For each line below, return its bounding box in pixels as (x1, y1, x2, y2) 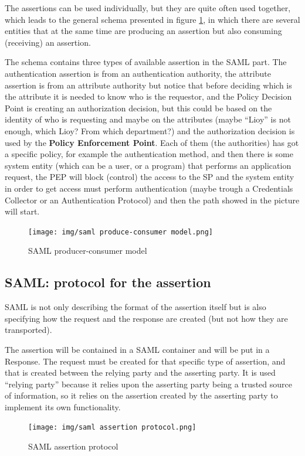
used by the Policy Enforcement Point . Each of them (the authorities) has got (5, 136, 299, 148)
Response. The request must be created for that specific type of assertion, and (5, 355, 286, 367)
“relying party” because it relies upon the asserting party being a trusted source (5, 377, 292, 390)
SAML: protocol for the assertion (5, 273, 211, 291)
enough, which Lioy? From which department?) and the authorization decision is (5, 124, 295, 137)
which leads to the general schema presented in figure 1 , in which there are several (5, 13, 300, 25)
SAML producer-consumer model (28, 244, 147, 257)
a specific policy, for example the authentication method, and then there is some (5, 148, 293, 160)
